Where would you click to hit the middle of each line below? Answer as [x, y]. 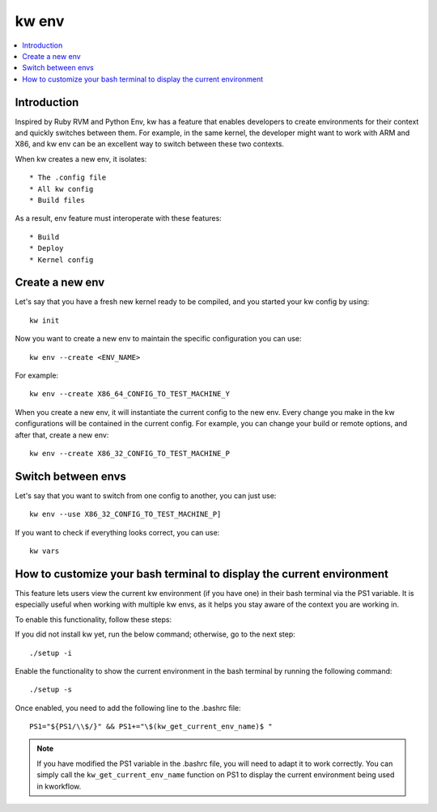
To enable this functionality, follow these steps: [93, 620]
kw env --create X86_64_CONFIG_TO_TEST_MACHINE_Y [130, 394]
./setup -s [51, 690]
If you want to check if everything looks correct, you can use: [117, 532]
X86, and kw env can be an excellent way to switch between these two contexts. [150, 144]
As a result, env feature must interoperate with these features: [118, 218]
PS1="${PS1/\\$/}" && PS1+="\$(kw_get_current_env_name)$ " [151, 727]
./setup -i [51, 653]
